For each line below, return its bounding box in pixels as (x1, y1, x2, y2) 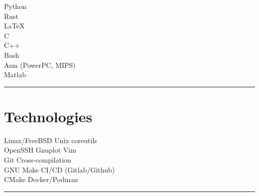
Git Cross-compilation (4, 155, 71, 165)
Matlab (4, 69, 26, 80)
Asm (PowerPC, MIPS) (4, 59, 76, 70)
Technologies (4, 106, 93, 126)
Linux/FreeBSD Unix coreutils (4, 135, 97, 145)
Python (4, 1, 26, 11)
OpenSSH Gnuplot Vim (4, 145, 76, 155)
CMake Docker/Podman (4, 174, 78, 185)
